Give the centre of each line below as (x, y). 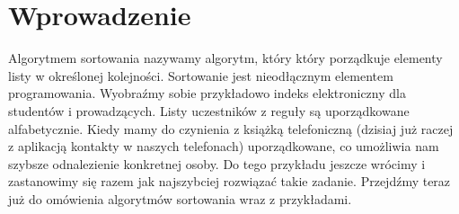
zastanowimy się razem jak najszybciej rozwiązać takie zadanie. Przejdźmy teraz (229, 181)
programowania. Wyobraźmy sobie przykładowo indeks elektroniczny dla (207, 93)
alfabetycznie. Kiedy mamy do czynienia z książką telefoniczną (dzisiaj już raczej (231, 128)
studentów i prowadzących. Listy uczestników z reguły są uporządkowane (209, 110)
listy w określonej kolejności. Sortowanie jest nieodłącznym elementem (201, 75)
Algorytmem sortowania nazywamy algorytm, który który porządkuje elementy (225, 58)
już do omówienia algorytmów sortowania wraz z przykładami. (180, 198)
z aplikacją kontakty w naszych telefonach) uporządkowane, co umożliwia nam (224, 146)
